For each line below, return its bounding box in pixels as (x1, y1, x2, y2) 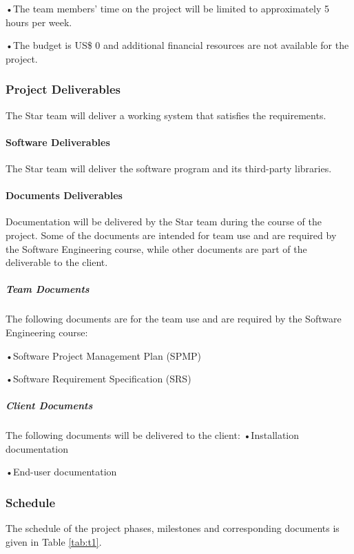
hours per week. (6, 14, 72, 29)
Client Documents (6, 398, 93, 413)
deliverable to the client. (6, 255, 108, 269)
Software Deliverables (6, 134, 110, 149)
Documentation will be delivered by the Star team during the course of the (6, 214, 322, 229)
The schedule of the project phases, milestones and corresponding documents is (6, 521, 340, 535)
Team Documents (6, 282, 90, 296)
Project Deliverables (6, 81, 121, 98)
